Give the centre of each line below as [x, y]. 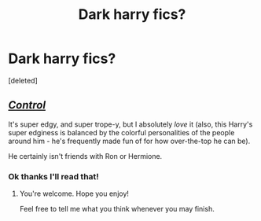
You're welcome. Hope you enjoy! [74, 193]
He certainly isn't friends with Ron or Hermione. [85, 156]
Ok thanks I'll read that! [54, 176]
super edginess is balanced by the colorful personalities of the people [121, 132]
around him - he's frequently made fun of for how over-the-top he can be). [129, 141]
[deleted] [23, 80]
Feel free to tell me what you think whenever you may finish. [117, 209]
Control [27, 105]
